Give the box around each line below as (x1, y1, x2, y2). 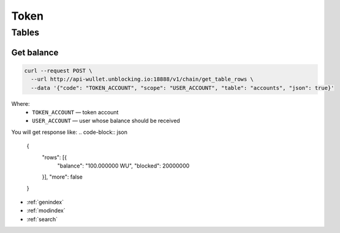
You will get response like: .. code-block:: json (11, 128, 128, 136)
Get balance (11, 47, 59, 57)
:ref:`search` (26, 215, 58, 223)
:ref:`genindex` (26, 199, 64, 206)
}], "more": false (42, 173, 83, 180)
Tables (11, 27, 40, 38)
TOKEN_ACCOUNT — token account (32, 108, 119, 116)
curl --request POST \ (24, 67, 93, 74)
